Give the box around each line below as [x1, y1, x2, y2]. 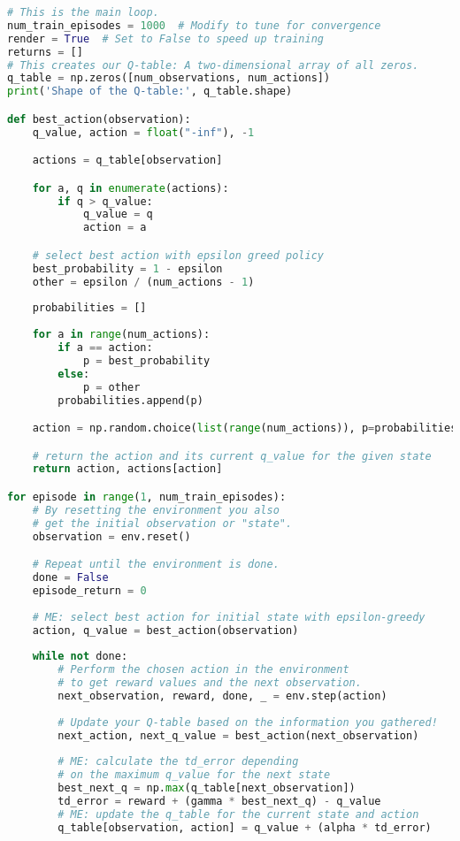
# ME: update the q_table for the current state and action [57, 807, 419, 821]
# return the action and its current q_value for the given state [32, 449, 432, 463]
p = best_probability [82, 354, 211, 367]
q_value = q [82, 208, 153, 221]
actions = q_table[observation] [32, 154, 223, 167]
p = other [82, 380, 141, 394]
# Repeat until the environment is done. [32, 558, 280, 571]
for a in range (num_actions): [32, 328, 211, 341]
